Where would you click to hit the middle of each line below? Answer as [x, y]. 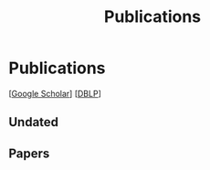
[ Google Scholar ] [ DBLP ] [55, 93]
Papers [29, 153]
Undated [34, 122]
